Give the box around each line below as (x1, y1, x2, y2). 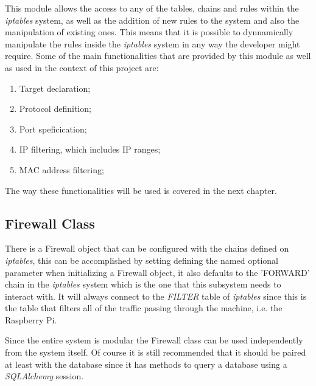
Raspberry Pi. (5, 313, 57, 326)
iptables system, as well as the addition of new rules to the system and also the (5, 13, 300, 26)
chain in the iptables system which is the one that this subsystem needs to (5, 278, 281, 291)
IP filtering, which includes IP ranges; (19, 143, 161, 156)
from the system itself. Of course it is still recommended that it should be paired (5, 346, 306, 359)
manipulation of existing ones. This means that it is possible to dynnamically (5, 26, 293, 38)
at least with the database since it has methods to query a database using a (5, 357, 287, 370)
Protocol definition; (19, 102, 91, 115)
